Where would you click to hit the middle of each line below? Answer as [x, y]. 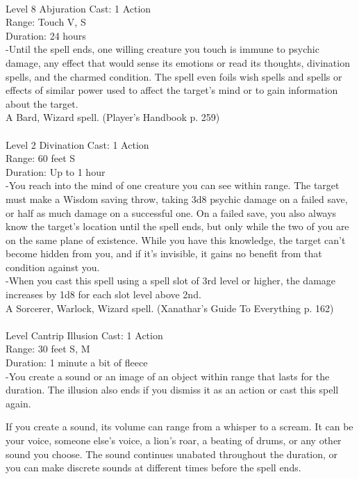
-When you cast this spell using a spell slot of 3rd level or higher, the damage [171, 281]
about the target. [42, 103]
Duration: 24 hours [46, 35]
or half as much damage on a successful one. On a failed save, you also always [171, 212]
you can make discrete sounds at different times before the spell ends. [153, 468]
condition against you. [53, 267]
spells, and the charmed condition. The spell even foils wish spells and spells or [174, 76]
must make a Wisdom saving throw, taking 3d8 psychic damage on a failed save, [177, 198]
